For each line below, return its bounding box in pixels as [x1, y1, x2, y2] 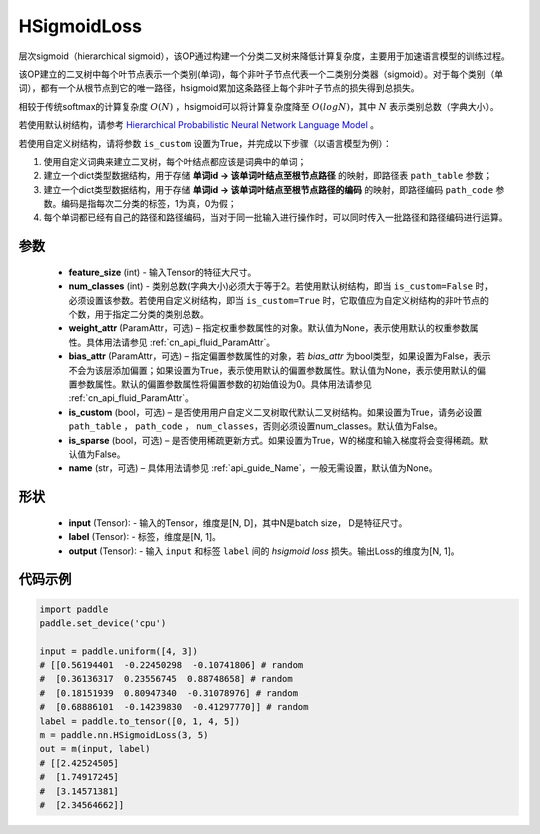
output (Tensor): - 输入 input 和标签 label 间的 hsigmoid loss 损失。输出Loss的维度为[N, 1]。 [68, 545, 460, 557]
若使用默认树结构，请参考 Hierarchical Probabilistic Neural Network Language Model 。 [18, 119, 380, 131]
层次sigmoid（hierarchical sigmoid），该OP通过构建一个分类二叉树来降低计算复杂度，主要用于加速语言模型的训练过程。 [18, 50, 510, 62]
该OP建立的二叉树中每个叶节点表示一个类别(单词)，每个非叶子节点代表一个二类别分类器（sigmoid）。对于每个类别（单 [18, 68, 504, 80]
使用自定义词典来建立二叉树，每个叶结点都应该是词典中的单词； [43, 155, 307, 167]
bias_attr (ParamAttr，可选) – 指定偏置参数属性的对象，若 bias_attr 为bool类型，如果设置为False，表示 [68, 350, 491, 362]
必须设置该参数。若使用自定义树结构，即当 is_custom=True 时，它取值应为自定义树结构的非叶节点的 [68, 294, 489, 306]
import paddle [39, 603, 109, 615]
